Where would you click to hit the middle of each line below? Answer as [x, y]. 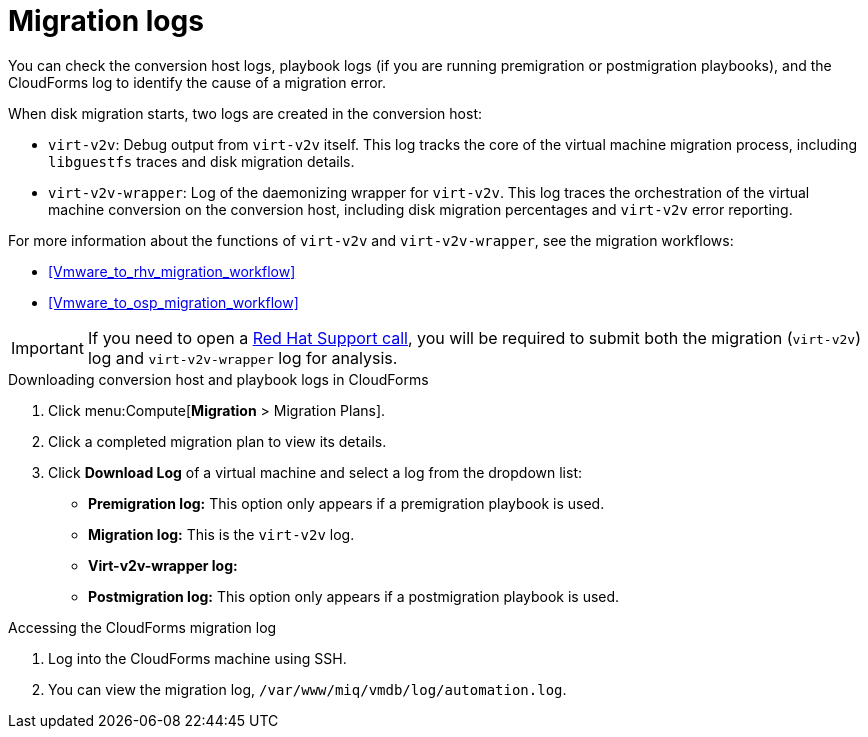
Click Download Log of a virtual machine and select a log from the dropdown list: [315, 472]
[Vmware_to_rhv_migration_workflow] [172, 271]
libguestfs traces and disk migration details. [201, 161]
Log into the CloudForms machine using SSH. [197, 658]
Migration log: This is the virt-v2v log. [221, 534]
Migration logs [106, 21]
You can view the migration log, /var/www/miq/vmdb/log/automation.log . [307, 689]
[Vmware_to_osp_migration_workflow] [173, 302]
